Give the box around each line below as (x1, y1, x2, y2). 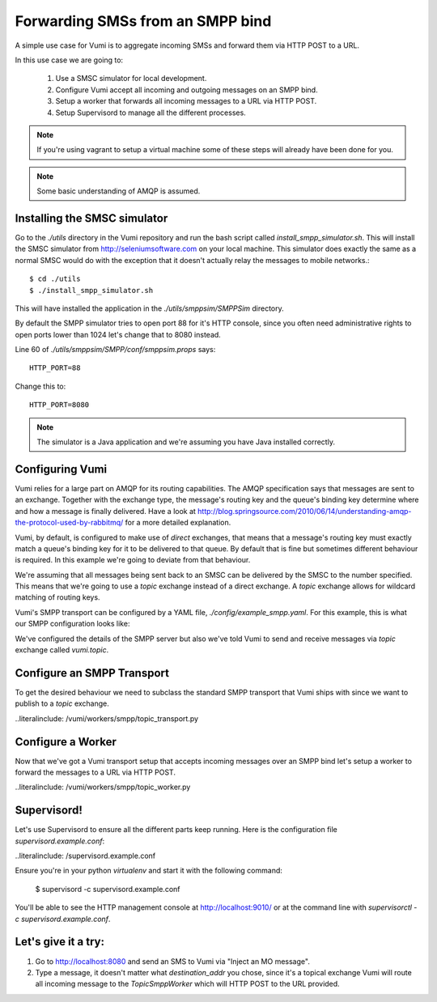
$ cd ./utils (29, 274, 81, 283)
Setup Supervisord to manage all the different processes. (55, 108, 246, 117)
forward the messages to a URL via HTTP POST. (15, 767, 176, 777)
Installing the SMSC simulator (15, 211, 168, 225)
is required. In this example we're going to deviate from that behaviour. (15, 555, 251, 565)
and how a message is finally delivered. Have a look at (15, 506, 196, 516)
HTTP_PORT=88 (29, 363, 81, 372)
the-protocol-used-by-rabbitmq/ (15, 518, 124, 528)
